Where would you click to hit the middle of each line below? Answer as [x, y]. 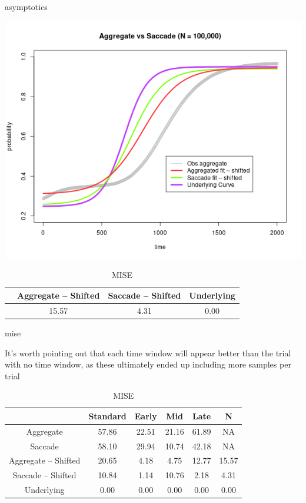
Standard [107, 416]
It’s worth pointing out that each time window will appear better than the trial [148, 353]
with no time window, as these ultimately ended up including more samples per [148, 364]
